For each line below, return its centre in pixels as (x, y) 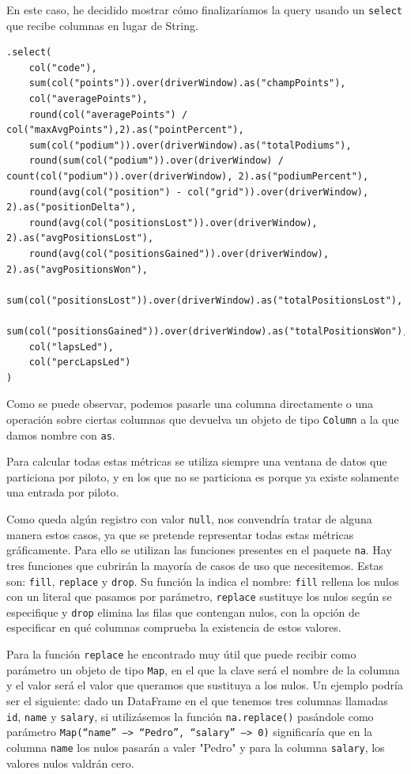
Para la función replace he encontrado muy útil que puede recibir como (181, 654)
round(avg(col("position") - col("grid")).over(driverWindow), (199, 192)
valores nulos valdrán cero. (70, 763)
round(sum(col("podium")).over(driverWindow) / (156, 161)
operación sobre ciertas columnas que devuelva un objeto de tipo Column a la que (203, 419)
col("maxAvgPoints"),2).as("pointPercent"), (125, 130)
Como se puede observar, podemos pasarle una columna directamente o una (190, 404)
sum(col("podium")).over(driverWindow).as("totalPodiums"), (190, 145)
